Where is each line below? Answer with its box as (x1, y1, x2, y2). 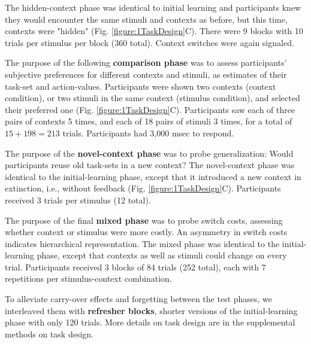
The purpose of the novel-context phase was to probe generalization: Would (5, 147, 294, 159)
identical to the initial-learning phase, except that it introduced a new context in (5, 170, 301, 182)
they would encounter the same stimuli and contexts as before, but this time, (5, 13, 288, 25)
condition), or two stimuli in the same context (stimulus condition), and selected (5, 92, 300, 104)
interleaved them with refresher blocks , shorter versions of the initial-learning (5, 304, 298, 316)
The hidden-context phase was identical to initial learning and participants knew (5, 1, 301, 13)
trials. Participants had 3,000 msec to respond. (62, 126, 234, 139)
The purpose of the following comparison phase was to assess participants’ (5, 56, 287, 69)
